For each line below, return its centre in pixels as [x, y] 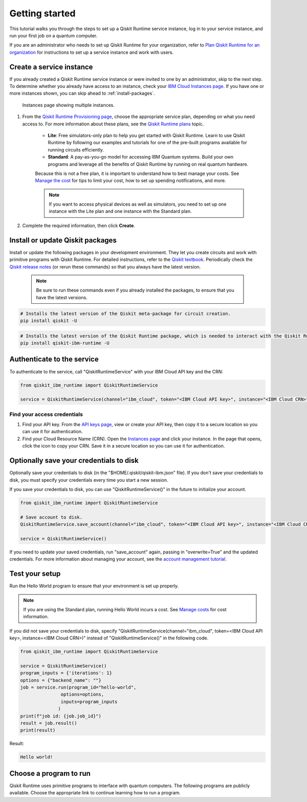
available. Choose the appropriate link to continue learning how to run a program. [95, 793]
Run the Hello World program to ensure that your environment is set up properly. [94, 586]
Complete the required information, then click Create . [79, 226]
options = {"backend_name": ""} [61, 680]
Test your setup [35, 574]
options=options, [82, 695]
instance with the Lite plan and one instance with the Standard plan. [120, 211]
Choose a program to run [50, 773]
